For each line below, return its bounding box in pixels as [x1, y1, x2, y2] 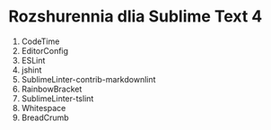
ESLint [21, 55, 46, 65]
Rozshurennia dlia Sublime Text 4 [8, 6, 263, 27]
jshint [21, 65, 42, 75]
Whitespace [21, 102, 66, 113]
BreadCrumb [21, 112, 69, 123]
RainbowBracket [21, 83, 83, 94]
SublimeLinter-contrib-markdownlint [21, 74, 156, 84]
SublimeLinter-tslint [21, 92, 94, 104]
